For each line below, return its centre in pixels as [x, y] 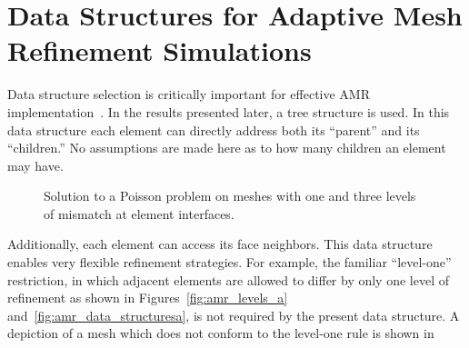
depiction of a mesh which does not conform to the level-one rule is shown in [221, 333]
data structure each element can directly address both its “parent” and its [214, 129]
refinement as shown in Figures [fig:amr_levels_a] [148, 298]
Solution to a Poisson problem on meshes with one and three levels [230, 196]
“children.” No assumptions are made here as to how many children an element [227, 148]
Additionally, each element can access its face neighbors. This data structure [220, 244]
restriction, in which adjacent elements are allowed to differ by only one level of [228, 279]
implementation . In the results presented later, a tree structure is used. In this [229, 111]
